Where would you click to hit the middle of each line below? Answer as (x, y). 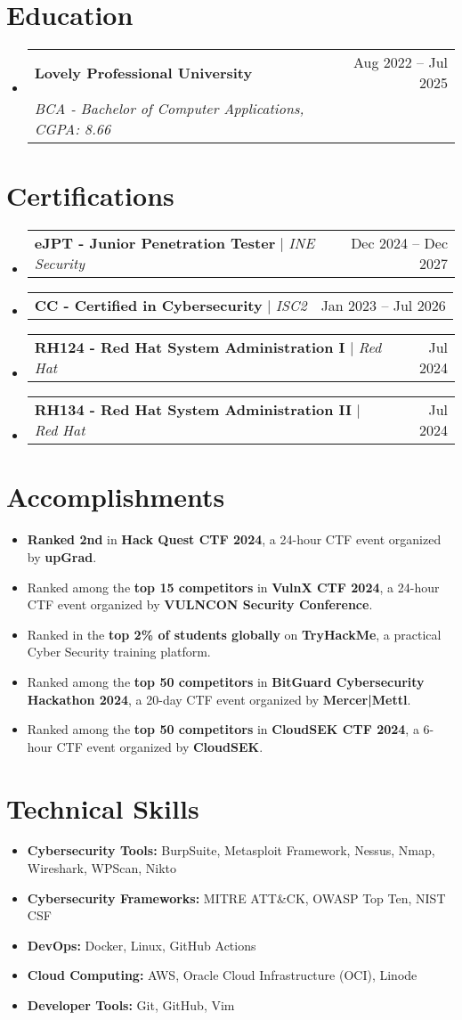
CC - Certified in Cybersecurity (148, 306)
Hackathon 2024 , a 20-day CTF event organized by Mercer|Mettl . (219, 699)
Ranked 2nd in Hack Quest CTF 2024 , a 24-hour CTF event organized (234, 539)
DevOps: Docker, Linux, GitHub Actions (142, 945)
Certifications (90, 196)
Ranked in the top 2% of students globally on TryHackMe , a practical (234, 634)
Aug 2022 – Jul (400, 62)
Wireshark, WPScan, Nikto (102, 868)
